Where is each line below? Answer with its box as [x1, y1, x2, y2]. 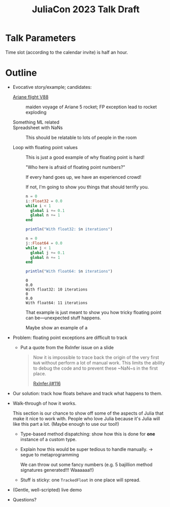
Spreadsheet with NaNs [12, 124, 63, 131]
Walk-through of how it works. [12, 400, 77, 406]
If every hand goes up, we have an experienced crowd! [25, 174, 141, 180]
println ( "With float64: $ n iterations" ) [25, 269, 113, 274]
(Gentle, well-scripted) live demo [12, 487, 82, 493]
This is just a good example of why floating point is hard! [25, 154, 144, 160]
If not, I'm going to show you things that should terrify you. [25, 184, 149, 190]
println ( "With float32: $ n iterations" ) [25, 227, 113, 232]
